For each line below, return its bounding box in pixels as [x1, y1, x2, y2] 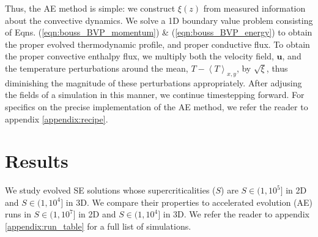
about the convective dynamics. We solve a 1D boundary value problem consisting [5, 13, 313, 26]
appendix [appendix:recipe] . [5, 112, 108, 125]
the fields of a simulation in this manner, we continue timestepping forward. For [5, 88, 305, 101]
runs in [5, 208, 31, 220]
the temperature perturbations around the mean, [5, 61, 188, 74]
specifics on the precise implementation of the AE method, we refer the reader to [5, 100, 308, 113]
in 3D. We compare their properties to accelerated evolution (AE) [65, 195, 313, 208]
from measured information [203, 2, 306, 14]
